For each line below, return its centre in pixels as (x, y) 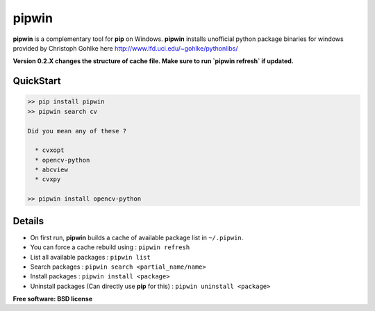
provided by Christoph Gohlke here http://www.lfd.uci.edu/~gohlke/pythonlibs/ (125, 48)
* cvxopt (50, 150)
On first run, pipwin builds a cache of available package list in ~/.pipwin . (137, 237)
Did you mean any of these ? (77, 131)
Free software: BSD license (53, 299)
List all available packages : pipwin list (90, 257)
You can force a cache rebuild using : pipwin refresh (110, 247)
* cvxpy (48, 179)
